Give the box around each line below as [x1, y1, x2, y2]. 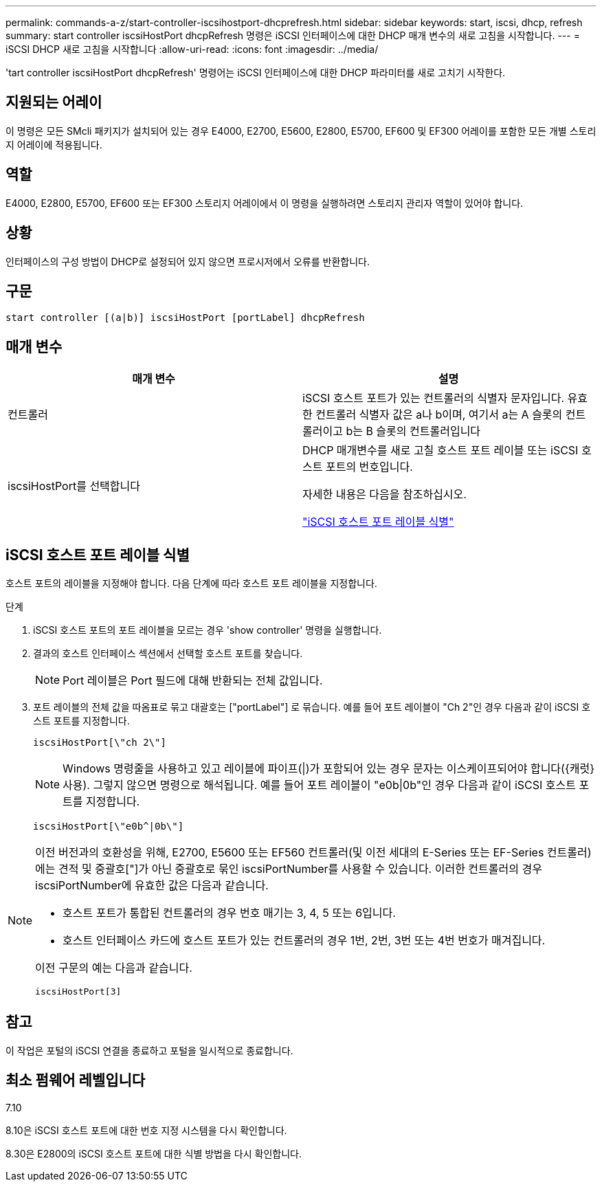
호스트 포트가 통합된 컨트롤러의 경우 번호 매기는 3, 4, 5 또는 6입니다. [63, 906, 396, 920]
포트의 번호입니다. [325, 460, 413, 474]
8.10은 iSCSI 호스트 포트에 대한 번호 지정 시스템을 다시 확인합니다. [5, 1124, 287, 1136]
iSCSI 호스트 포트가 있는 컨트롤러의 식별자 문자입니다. [302, 391, 565, 406]
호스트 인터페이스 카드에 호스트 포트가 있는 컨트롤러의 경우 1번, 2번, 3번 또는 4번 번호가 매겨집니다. [63, 933, 546, 948]
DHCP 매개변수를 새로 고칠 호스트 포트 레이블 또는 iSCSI [302, 443, 579, 458]
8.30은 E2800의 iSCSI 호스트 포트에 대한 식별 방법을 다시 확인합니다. [5, 1147, 302, 1160]
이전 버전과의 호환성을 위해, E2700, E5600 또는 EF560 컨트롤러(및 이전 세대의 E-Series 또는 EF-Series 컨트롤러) [35, 845, 592, 860]
